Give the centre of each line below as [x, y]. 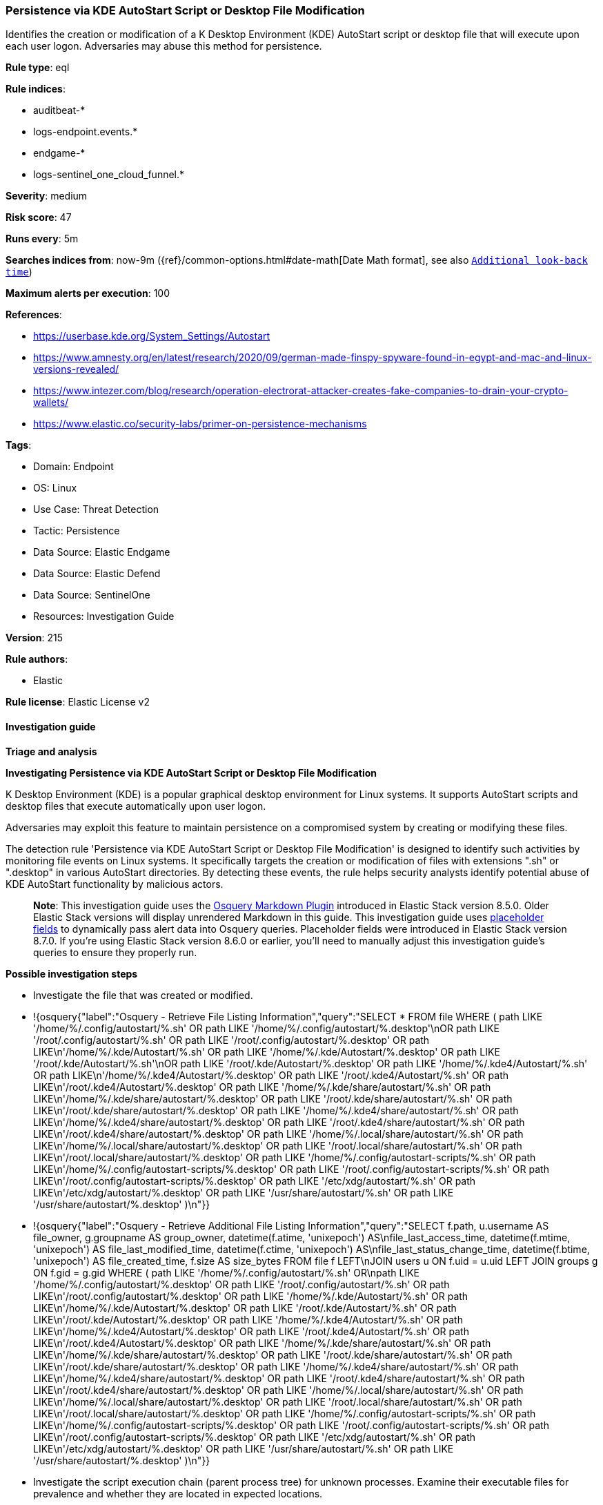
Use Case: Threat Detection [96, 509]
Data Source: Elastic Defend [97, 574]
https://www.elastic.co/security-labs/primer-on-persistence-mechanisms [200, 424]
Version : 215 [34, 638]
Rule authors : [37, 659]
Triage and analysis [51, 751]
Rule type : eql [38, 68]
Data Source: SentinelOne [92, 595]
